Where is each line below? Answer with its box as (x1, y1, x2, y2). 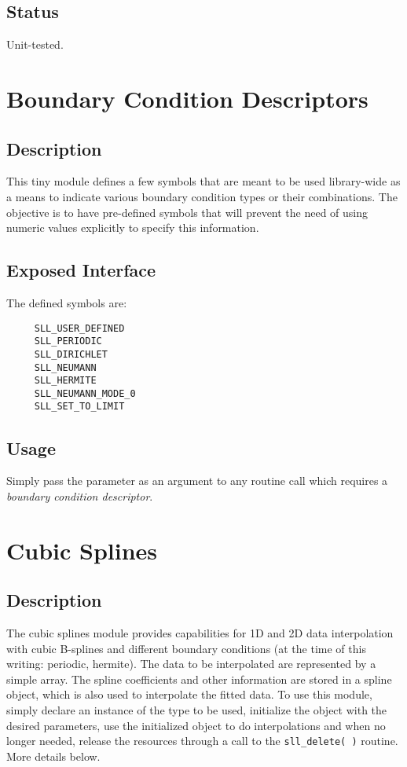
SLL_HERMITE (34, 375, 97, 387)
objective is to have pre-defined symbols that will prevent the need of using (6, 204, 368, 220)
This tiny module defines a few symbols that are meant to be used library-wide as (6, 173, 401, 189)
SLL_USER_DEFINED (34, 322, 125, 334)
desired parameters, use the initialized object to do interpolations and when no (6, 717, 386, 733)
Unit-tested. (6, 36, 64, 53)
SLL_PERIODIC (34, 336, 102, 347)
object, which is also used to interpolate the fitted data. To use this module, (6, 686, 372, 703)
